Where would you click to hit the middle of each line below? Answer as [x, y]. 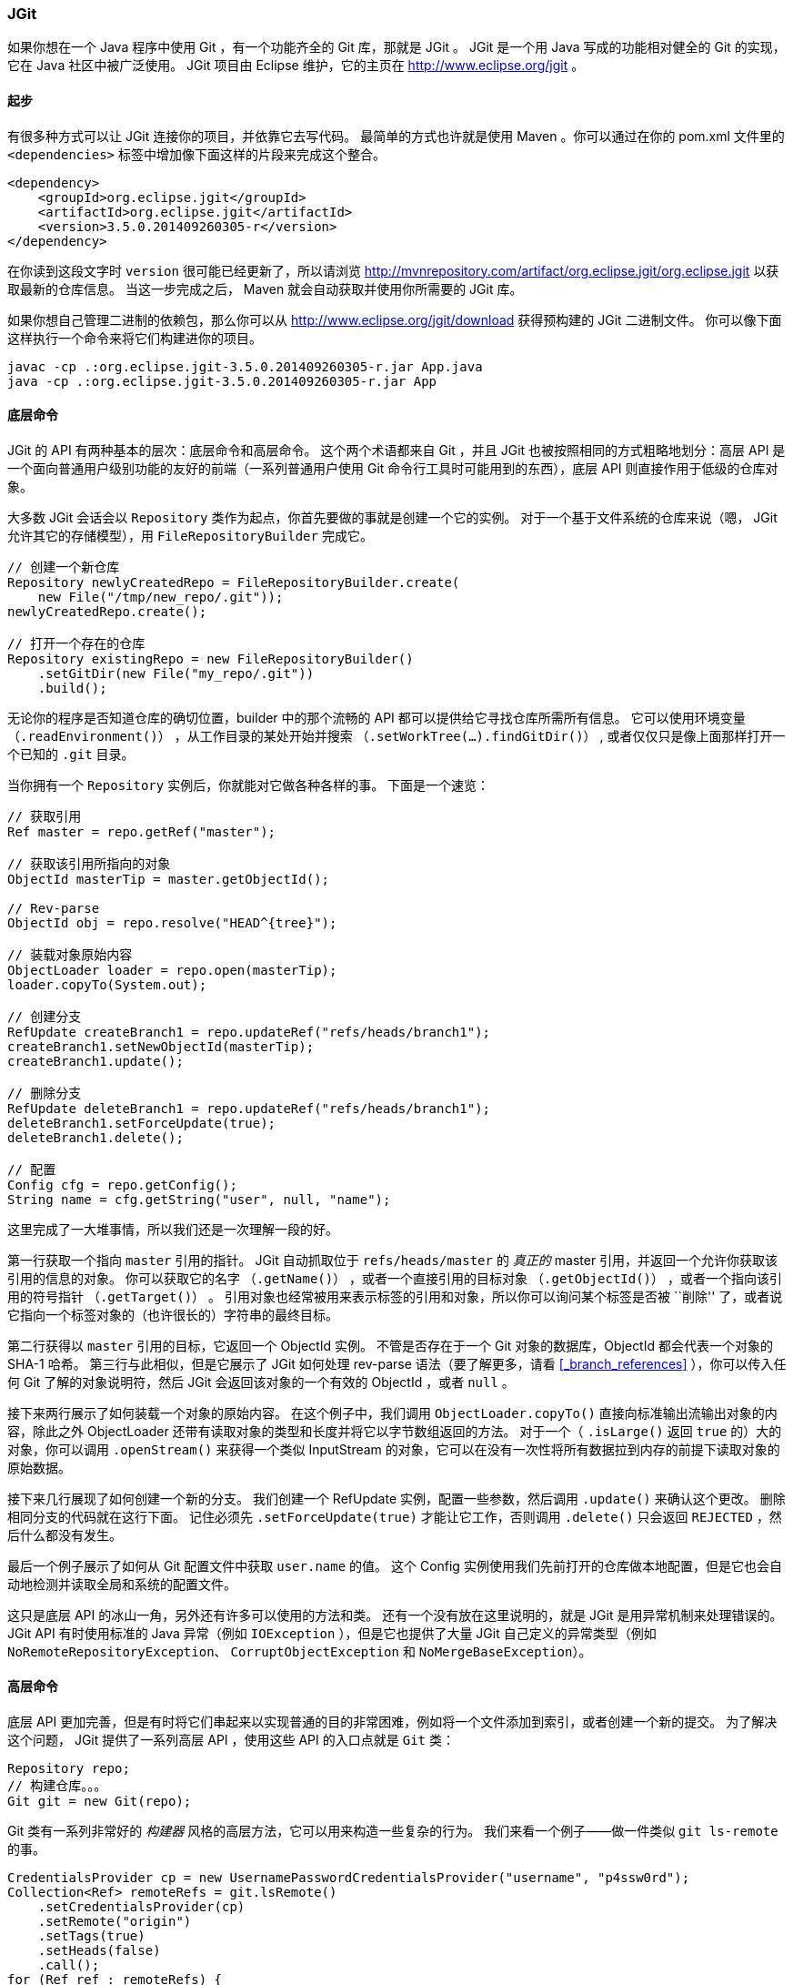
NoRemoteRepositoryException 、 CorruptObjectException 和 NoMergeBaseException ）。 [300, 1651]
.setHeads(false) [99, 1951]
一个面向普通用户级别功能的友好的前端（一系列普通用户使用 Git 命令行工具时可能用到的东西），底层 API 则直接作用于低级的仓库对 [393, 468]
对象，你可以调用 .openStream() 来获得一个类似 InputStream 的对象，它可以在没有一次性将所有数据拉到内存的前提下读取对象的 [394, 1449]
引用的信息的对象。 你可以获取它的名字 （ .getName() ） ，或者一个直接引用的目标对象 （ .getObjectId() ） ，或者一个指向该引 [395, 1278]
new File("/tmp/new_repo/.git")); [161, 597]
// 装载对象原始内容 [70, 954]
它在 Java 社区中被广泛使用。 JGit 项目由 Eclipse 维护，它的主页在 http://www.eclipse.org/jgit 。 [296, 66]
